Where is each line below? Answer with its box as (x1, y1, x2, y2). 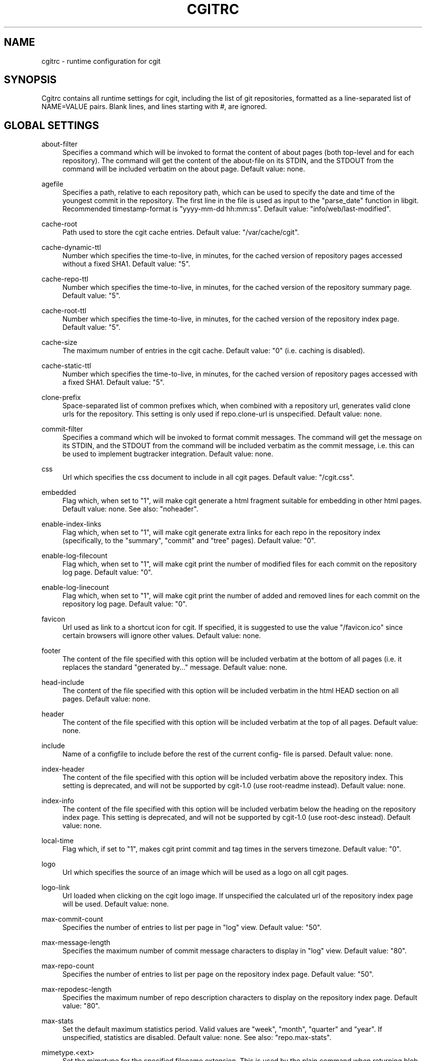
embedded (41, 488, 76, 497)
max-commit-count (41, 915, 103, 924)
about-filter (41, 140, 78, 149)
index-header (41, 765, 85, 774)
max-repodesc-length (41, 985, 112, 994)
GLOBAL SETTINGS (4, 119, 99, 132)
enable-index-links (41, 520, 102, 529)
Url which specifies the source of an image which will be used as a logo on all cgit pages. (62, 868, 349, 877)
